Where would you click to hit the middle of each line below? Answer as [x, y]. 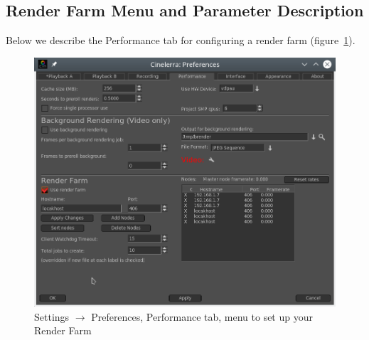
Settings [52, 316]
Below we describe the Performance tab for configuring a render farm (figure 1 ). [181, 40]
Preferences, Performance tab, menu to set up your [202, 316]
